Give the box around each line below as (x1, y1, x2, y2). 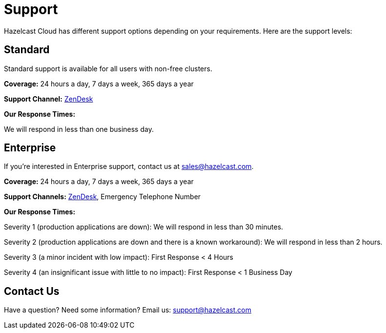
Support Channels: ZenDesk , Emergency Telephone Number (4, 192, 201, 201)
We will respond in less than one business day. (4, 125, 154, 133)
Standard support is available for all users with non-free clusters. (4, 64, 212, 73)
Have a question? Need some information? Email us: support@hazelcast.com (4, 306, 251, 314)
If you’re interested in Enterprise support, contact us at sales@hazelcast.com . (4, 162, 254, 171)
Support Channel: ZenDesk (4, 94, 93, 103)
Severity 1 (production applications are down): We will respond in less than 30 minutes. (4, 223, 284, 231)
